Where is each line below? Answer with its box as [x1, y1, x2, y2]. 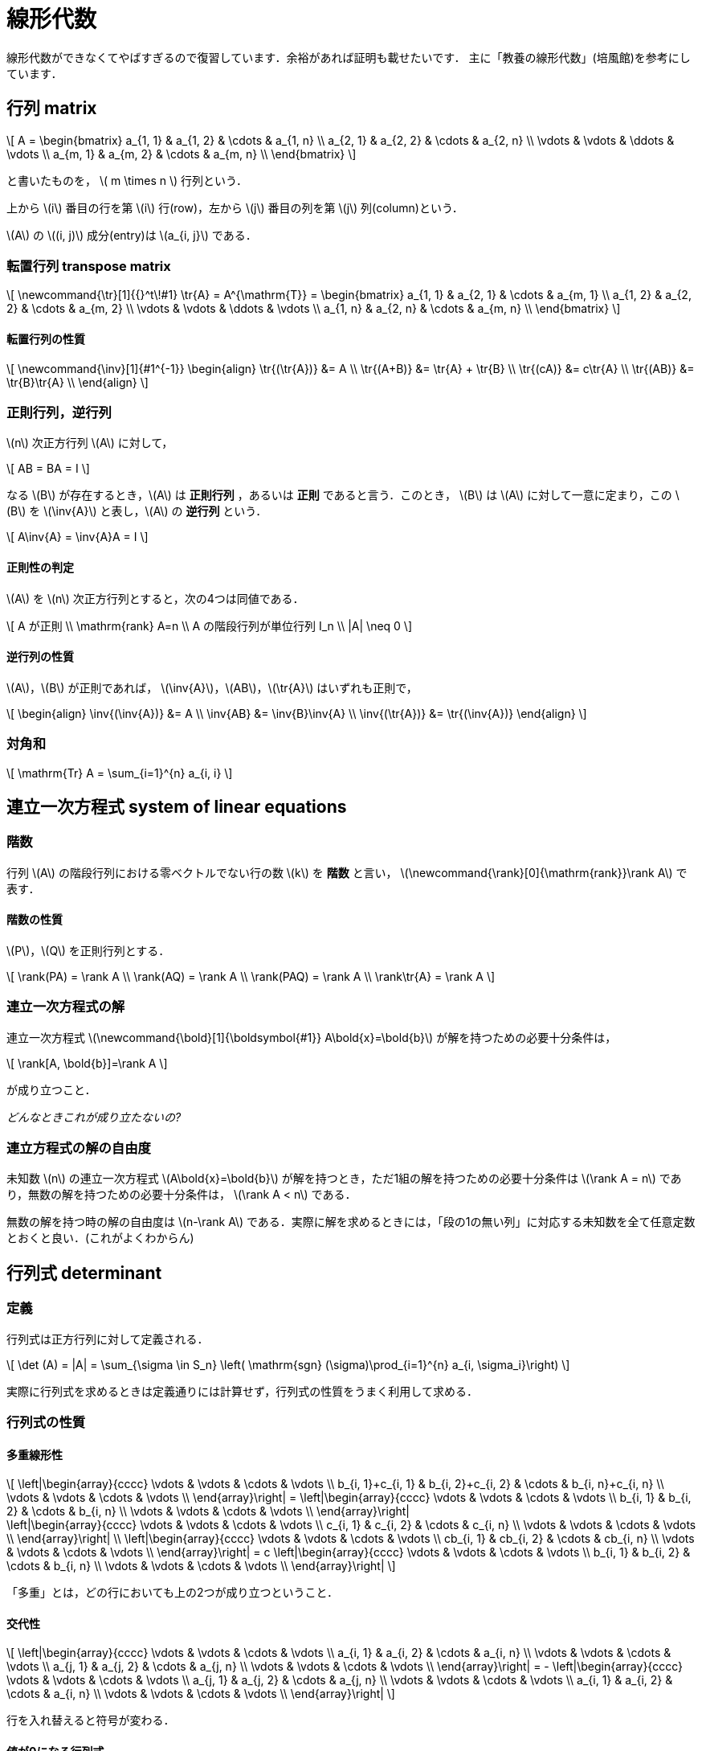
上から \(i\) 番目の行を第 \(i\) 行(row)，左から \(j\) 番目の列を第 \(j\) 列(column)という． [6, 200, 463, 215]
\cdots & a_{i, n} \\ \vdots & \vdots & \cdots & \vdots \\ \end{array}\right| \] [6, 1687, 395, 1701]
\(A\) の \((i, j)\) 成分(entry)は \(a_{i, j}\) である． [6, 228, 257, 242]
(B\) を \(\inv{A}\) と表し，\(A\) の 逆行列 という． [6, 504, 267, 519]
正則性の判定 [6, 560, 74, 574]
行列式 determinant [6, 1262, 162, 1283]
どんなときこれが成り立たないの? [6, 1109, 182, 1124]
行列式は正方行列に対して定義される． [6, 1331, 209, 1346]
